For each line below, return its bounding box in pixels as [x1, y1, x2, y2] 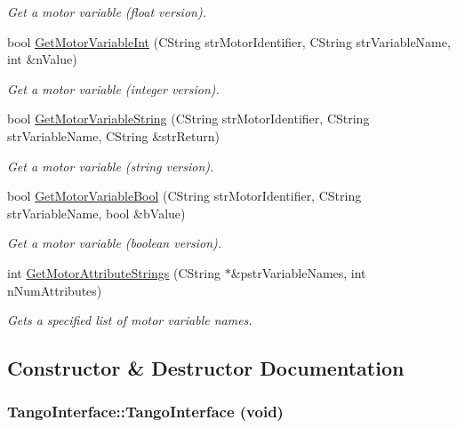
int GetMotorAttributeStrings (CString [7, 263, 220, 281]
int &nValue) [7, 50, 77, 68]
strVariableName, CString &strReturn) [7, 126, 220, 145]
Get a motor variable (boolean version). [7, 234, 222, 252]
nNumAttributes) [7, 281, 102, 299]
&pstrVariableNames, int [230, 263, 366, 281]
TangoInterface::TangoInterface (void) [7, 400, 284, 423]
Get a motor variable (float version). [7, 3, 206, 20]
